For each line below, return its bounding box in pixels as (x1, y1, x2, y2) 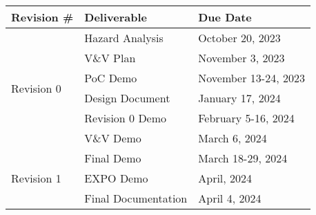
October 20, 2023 (198, 30, 281, 46)
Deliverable (84, 9, 147, 25)
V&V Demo (84, 130, 141, 146)
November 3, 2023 (198, 50, 285, 66)
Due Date (198, 9, 252, 25)
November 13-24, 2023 (198, 70, 305, 86)
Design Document (84, 90, 170, 106)
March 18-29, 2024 (198, 150, 288, 166)
